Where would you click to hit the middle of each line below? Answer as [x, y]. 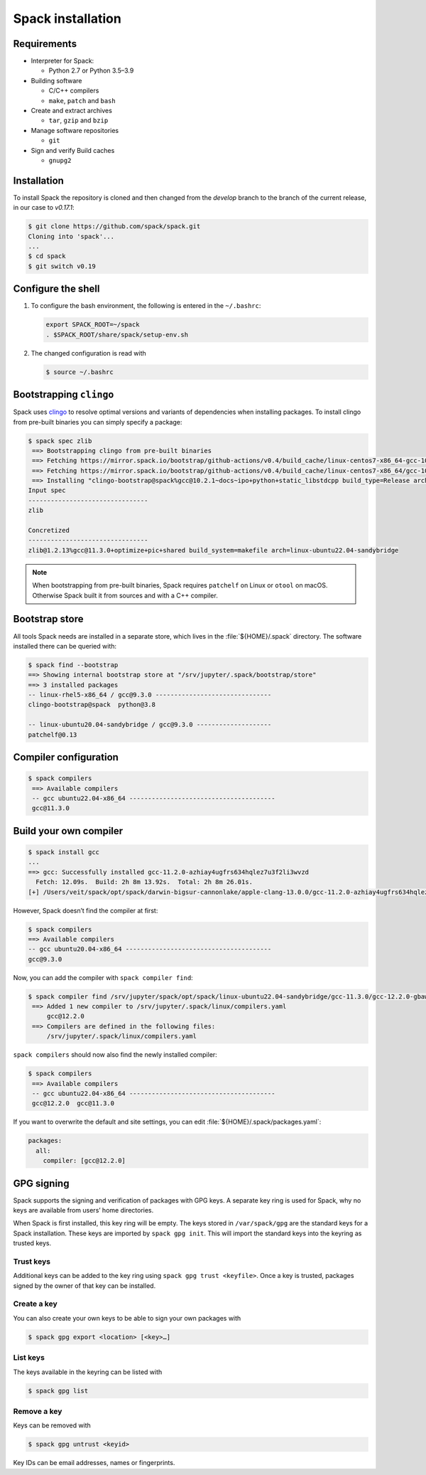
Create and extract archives [72, 111]
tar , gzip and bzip [78, 120]
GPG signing [41, 1183]
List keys [29, 1358]
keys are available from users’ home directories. [83, 1210]
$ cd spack [47, 256]
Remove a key [38, 1411]
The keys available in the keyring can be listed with [88, 1372]
